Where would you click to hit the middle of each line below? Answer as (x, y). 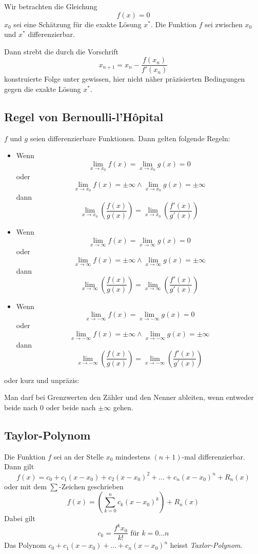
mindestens (133, 456)
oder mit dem (25, 486)
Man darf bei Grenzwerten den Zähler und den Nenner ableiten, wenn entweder (129, 397)
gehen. (123, 407)
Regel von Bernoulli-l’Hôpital (84, 117)
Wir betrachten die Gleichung (51, 6)
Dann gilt (19, 466)
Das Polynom (25, 545)
